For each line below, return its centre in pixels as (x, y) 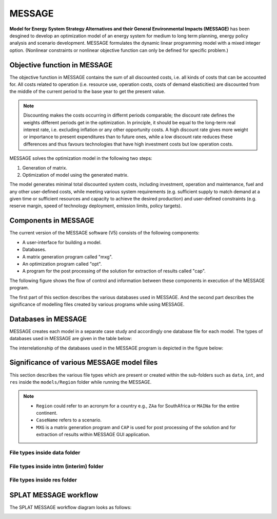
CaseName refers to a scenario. (69, 420)
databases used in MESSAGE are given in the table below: (71, 339)
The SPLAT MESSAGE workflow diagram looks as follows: (71, 507)
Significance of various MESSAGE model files (84, 363)
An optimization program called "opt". (62, 264)
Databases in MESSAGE (48, 319)
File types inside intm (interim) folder (56, 466)
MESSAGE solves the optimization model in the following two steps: (81, 158)
